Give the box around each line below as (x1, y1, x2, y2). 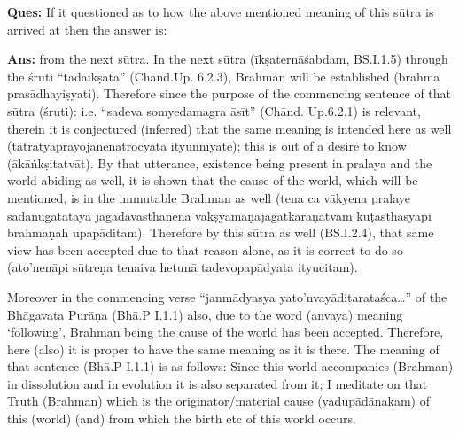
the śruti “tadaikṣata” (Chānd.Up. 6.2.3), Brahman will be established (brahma (7, 66, 440, 85)
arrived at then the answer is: (7, 19, 167, 38)
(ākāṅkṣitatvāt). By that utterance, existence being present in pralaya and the (7, 153, 432, 172)
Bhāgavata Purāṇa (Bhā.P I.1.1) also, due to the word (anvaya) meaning (7, 305, 403, 323)
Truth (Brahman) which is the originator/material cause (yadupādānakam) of (7, 391, 430, 410)
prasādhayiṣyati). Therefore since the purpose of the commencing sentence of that (7, 84, 452, 103)
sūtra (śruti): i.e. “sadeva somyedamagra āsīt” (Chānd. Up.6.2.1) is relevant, (7, 101, 421, 120)
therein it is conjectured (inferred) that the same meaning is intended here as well (7, 119, 452, 137)
